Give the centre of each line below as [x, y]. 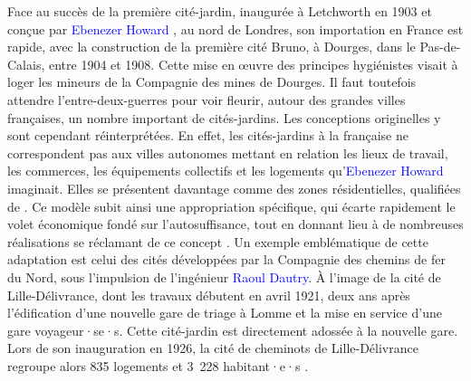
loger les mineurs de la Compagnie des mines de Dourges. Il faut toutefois [212, 82]
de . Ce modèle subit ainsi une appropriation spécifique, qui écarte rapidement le [231, 206]
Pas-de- [440, 47]
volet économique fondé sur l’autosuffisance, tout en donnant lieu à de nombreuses [235, 224]
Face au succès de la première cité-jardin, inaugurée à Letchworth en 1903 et [220, 11]
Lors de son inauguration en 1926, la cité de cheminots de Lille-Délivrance [213, 348]
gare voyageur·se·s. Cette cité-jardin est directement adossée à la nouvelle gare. [233, 330]
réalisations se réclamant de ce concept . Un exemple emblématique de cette [218, 241]
